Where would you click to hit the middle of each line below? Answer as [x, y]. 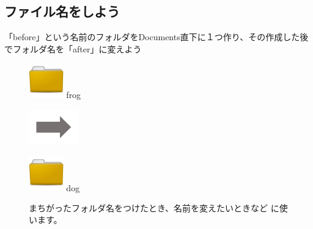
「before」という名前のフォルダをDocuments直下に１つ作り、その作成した [152, 37]
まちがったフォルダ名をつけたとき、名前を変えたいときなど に [154, 207]
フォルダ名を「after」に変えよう [77, 48]
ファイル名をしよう [62, 11]
